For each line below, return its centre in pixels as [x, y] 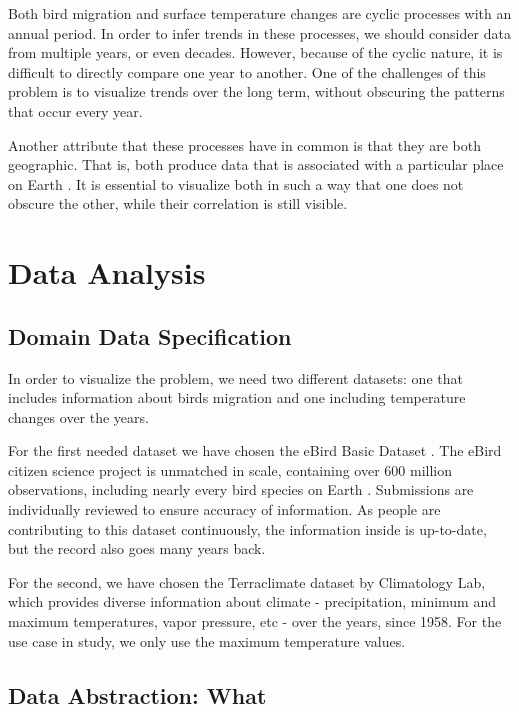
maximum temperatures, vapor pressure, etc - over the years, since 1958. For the [255, 621]
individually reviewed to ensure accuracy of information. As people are [224, 509]
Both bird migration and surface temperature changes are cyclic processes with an [260, 13]
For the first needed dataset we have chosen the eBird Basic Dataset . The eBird [255, 450]
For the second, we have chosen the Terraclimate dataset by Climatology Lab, [247, 581]
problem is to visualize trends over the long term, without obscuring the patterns [256, 91]
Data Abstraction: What [137, 694]
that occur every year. [75, 110]
